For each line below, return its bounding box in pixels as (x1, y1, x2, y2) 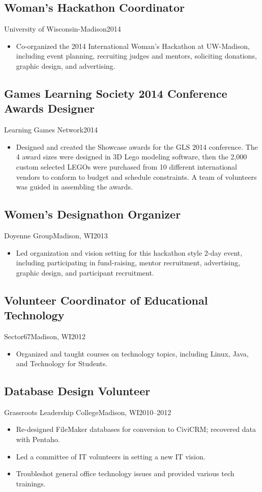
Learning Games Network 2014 (4, 124, 98, 135)
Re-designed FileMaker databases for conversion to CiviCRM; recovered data (16, 424, 256, 434)
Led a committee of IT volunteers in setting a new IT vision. (16, 451, 206, 461)
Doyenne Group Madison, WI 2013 (4, 230, 108, 240)
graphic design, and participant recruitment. (16, 267, 154, 278)
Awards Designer (4, 100, 95, 116)
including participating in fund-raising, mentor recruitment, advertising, (16, 257, 241, 268)
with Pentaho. (16, 434, 60, 445)
